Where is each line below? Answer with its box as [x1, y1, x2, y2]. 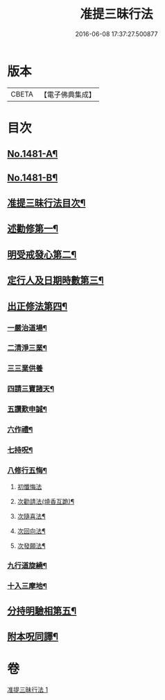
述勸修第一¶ [7, 223, 59, 235]
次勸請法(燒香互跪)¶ [17, 498, 75, 506]
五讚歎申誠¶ [7, 405, 47, 414]
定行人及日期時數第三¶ [7, 275, 104, 286]
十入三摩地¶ [7, 581, 47, 591]
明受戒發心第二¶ [7, 248, 77, 261]
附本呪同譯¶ [7, 630, 59, 642]
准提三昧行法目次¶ [7, 197, 86, 209]
